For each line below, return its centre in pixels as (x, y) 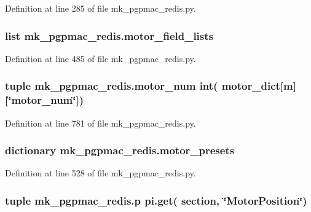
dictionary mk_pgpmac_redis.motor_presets (120, 150)
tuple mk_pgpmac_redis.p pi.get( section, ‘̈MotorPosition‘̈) (156, 200)
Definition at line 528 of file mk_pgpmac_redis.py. (100, 173)
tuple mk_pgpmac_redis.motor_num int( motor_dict (143, 86)
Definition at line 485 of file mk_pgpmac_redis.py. (100, 58)
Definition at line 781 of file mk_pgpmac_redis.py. (100, 123)
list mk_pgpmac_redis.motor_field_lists (109, 35)
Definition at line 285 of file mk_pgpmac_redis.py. (100, 8)
